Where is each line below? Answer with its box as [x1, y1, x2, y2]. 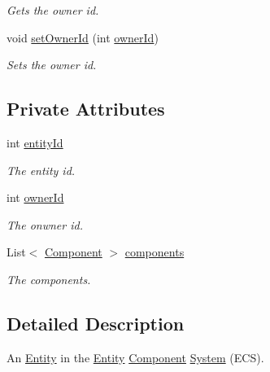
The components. [7, 270, 91, 287]
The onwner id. [7, 216, 83, 233]
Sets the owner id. [7, 56, 97, 73]
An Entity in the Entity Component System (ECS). [7, 348, 264, 365]
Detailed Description [7, 310, 185, 335]
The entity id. [7, 161, 76, 178]
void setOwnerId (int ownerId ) [7, 28, 159, 46]
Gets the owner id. [7, 2, 99, 18]
